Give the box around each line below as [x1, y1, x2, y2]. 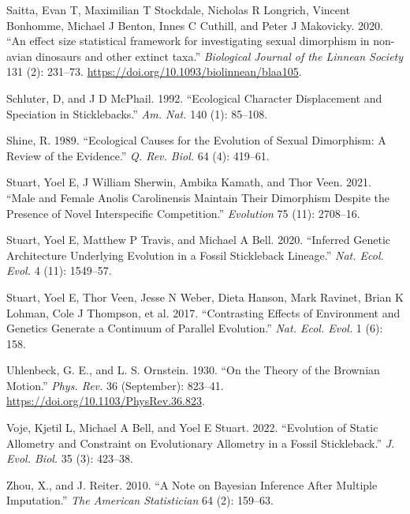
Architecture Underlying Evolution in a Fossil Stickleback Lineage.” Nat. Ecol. [6, 246, 384, 263]
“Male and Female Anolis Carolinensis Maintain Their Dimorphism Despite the [6, 189, 390, 205]
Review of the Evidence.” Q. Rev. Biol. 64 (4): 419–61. [6, 147, 270, 163]
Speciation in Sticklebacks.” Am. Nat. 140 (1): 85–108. [6, 105, 268, 122]
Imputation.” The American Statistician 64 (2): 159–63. [6, 492, 274, 508]
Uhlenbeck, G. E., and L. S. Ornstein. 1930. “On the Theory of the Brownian [6, 362, 380, 378]
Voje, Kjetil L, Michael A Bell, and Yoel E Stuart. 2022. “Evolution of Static [6, 419, 378, 436]
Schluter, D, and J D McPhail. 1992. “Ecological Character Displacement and [6, 89, 382, 106]
